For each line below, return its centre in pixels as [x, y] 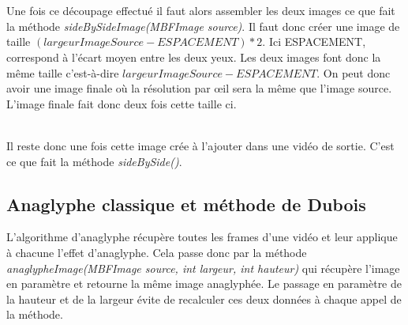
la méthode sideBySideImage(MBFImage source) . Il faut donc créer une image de [203, 26]
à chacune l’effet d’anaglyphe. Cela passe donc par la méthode [157, 252]
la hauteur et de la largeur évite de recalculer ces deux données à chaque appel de [204, 299]
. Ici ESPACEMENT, [314, 42]
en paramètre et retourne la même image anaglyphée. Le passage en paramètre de [204, 283]
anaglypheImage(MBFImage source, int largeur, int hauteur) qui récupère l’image [203, 268]
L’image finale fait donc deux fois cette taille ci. [122, 103]
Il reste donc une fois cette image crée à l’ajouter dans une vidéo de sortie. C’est [200, 145]
